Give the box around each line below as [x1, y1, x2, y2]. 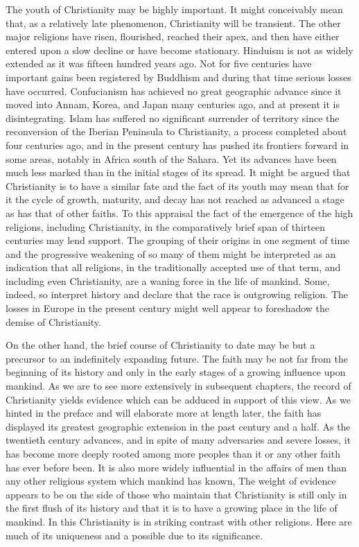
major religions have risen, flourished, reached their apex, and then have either [6, 29, 340, 44]
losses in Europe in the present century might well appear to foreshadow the [6, 301, 330, 315]
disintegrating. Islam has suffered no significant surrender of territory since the [6, 110, 340, 125]
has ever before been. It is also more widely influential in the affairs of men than [6, 460, 347, 474]
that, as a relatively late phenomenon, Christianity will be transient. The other [6, 15, 341, 30]
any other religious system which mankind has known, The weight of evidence [6, 474, 336, 488]
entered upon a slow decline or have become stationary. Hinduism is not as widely [6, 42, 353, 57]
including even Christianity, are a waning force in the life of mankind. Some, [6, 273, 330, 288]
